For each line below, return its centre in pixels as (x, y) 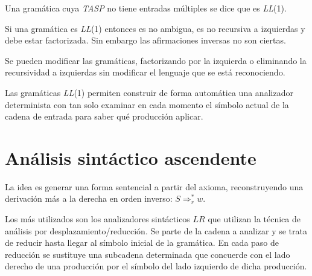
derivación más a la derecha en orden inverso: (89, 198)
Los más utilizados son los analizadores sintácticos (97, 219)
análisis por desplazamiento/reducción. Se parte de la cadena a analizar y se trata (156, 230)
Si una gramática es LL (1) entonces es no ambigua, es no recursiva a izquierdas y (155, 28)
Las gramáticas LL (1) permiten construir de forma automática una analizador (149, 92)
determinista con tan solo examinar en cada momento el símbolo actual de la (147, 104)
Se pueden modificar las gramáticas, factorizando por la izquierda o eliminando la (156, 60)
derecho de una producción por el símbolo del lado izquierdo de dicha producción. (156, 266)
